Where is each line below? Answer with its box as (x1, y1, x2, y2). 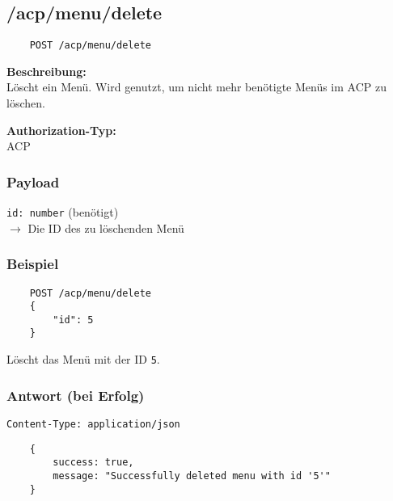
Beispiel (6, 254, 59, 274)
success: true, (53, 457, 134, 469)
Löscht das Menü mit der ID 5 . (6, 351, 160, 368)
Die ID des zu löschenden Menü (27, 219, 184, 236)
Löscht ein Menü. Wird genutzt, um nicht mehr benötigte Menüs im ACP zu (6, 78, 387, 95)
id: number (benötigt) (6, 204, 119, 221)
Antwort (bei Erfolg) (6, 385, 145, 405)
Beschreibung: (6, 62, 87, 79)
